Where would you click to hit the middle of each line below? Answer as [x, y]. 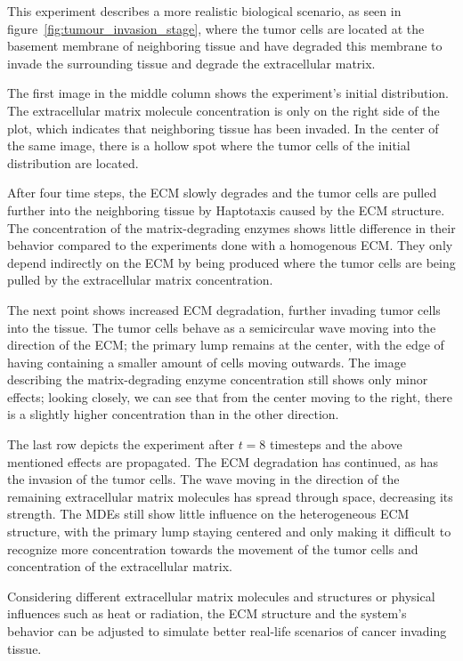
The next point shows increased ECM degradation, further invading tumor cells [224, 309]
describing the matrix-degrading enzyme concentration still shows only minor [218, 379]
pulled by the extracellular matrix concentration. [140, 280]
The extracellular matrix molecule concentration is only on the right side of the [223, 110]
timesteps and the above [336, 444]
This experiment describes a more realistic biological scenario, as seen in [204, 11]
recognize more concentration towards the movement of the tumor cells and [213, 548]
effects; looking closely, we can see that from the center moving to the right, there [230, 396]
